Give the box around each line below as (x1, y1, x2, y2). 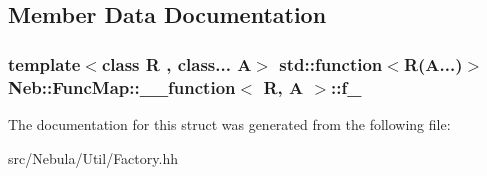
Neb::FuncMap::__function (8, 74, 236, 99)
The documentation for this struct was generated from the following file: (8, 113, 451, 134)
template (8, 51, 81, 76)
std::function (279, 51, 383, 76)
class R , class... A (101, 51, 252, 76)
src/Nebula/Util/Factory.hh (8, 147, 178, 168)
